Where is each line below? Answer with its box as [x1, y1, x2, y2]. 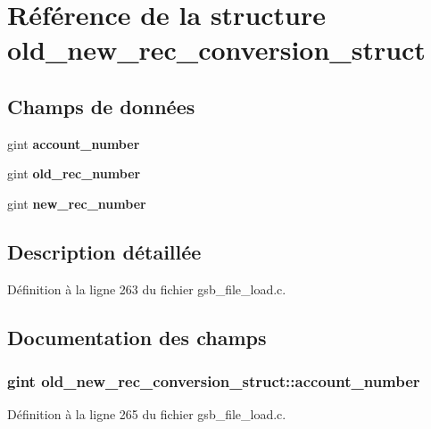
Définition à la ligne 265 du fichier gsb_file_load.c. [7, 405, 286, 424]
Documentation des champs [7, 323, 267, 351]
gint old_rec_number [7, 164, 141, 183]
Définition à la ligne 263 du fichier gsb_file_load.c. [7, 279, 286, 298]
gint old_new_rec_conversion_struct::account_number [7, 370, 420, 392]
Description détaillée [7, 237, 202, 265]
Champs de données [7, 92, 195, 120]
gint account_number [7, 134, 140, 153]
